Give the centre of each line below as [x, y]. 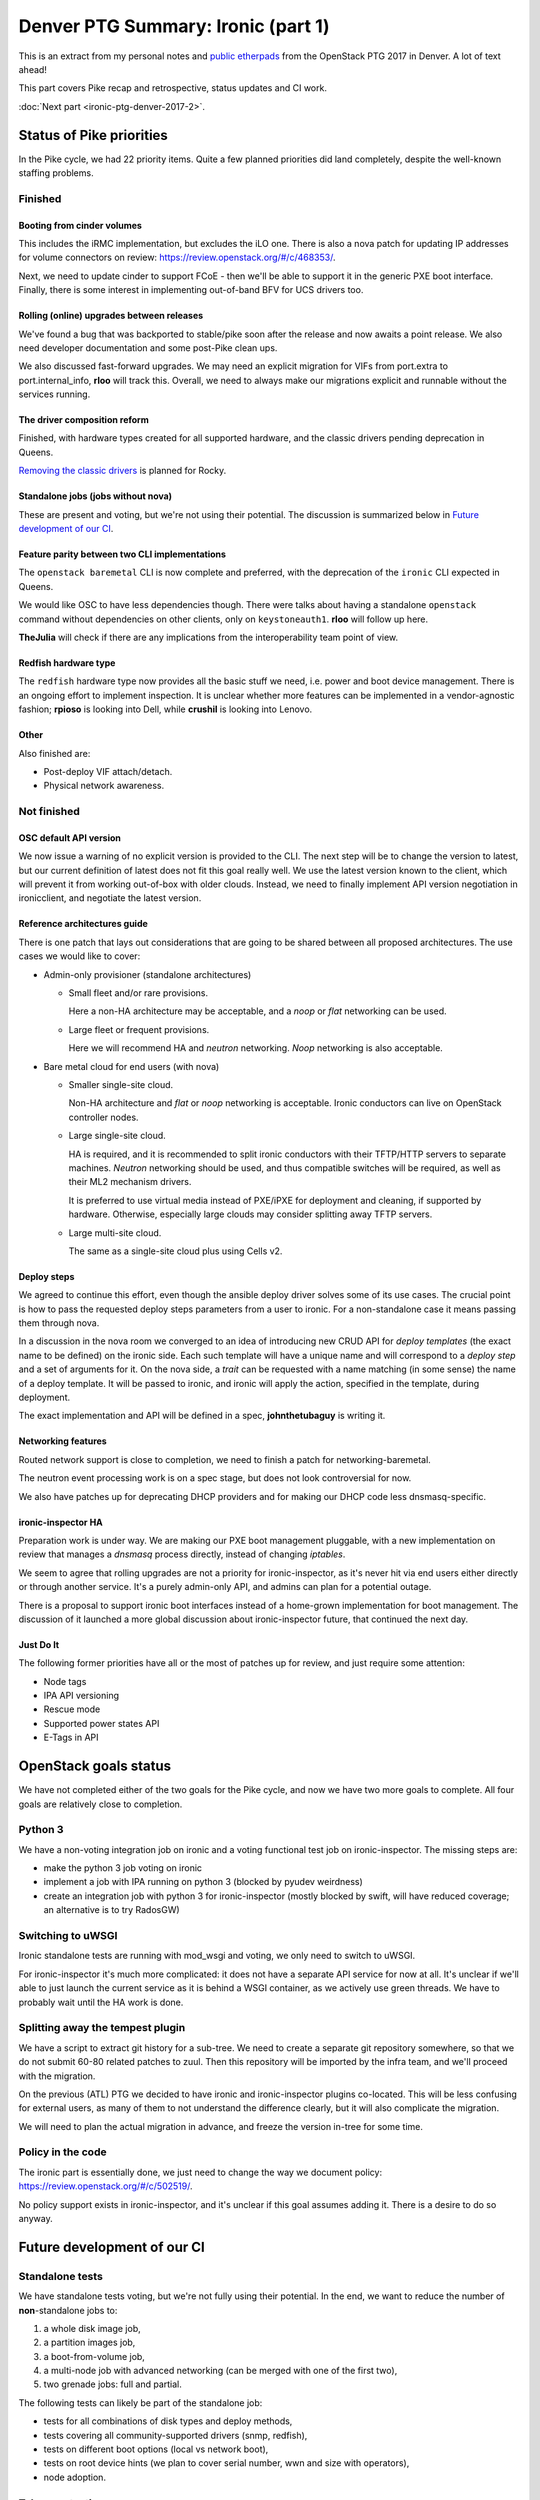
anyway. [36, 2218]
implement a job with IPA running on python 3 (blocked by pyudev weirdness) [203, 1882]
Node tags [65, 1681]
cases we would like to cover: [79, 956]
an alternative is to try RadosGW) [111, 1910]
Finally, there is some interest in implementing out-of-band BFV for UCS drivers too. [191, 290]
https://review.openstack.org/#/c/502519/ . [106, 2186]
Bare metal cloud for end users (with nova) [131, 1066]
